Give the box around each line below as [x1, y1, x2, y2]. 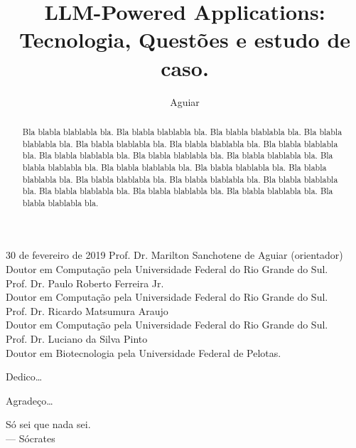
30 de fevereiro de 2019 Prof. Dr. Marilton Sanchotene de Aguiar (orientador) [6, 247, 343, 262]
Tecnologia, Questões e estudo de [18, 25, 351, 54]
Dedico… [6, 369, 43, 384]
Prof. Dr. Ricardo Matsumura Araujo [6, 303, 168, 318]
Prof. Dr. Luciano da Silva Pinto [6, 331, 148, 346]
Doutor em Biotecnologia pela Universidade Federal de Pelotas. [6, 345, 281, 360]
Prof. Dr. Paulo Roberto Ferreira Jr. [6, 275, 164, 290]
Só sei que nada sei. [6, 417, 91, 432]
